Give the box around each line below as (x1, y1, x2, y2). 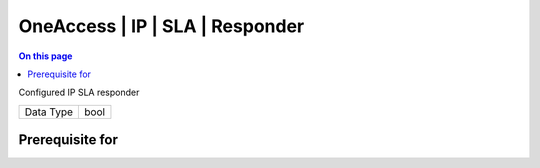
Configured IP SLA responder (18, 86, 140, 99)
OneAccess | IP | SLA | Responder (18, 15, 305, 37)
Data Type (24, 105, 74, 119)
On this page (18, 50, 73, 62)
